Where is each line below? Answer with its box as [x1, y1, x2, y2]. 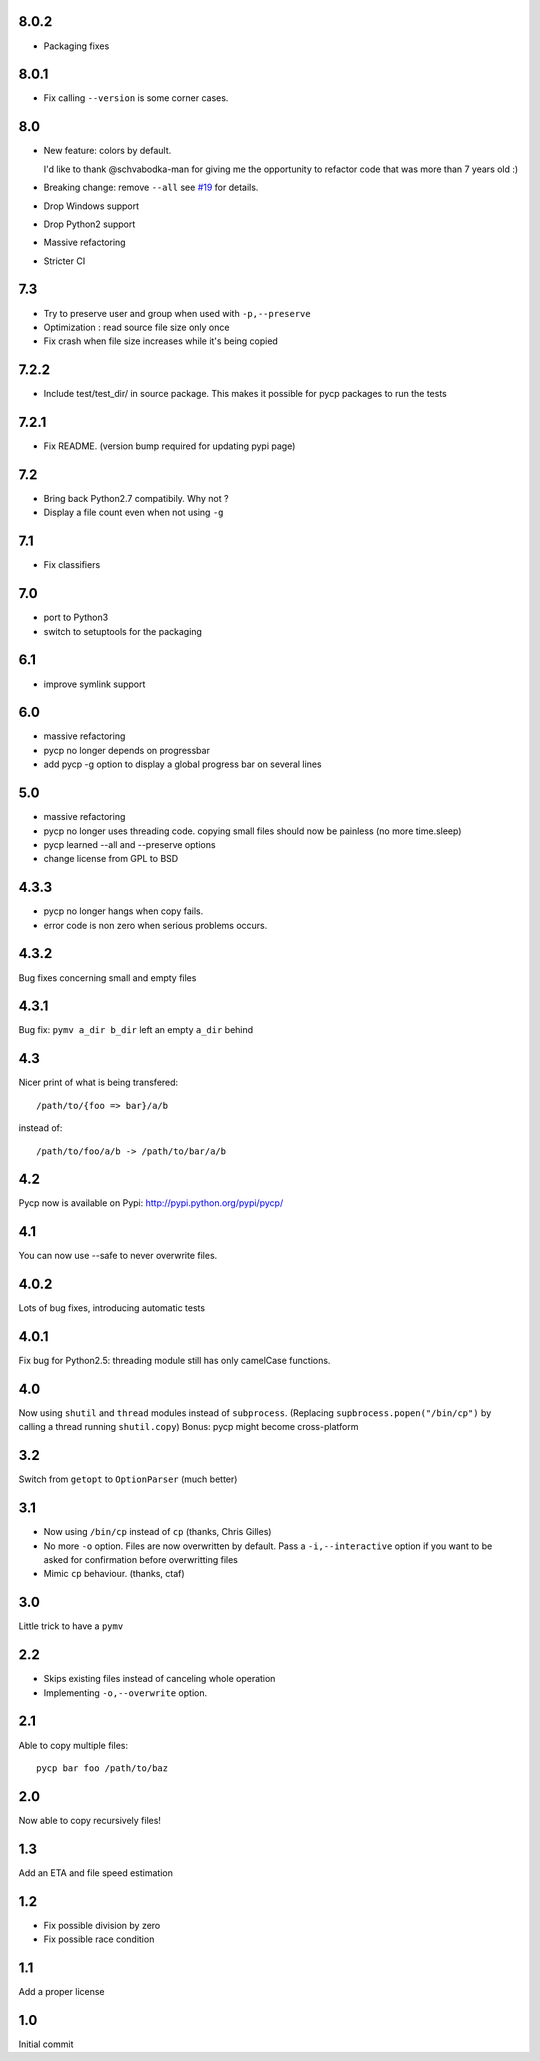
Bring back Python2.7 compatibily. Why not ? [43, 493, 229, 505]
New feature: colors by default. [43, 145, 172, 157]
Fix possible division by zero [43, 1919, 161, 1931]
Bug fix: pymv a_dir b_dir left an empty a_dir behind [18, 1024, 254, 1036]
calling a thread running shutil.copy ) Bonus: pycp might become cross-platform [18, 1421, 359, 1433]
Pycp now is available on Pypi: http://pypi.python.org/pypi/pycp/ [18, 1197, 284, 1209]
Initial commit [18, 2038, 74, 2050]
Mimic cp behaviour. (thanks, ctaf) [43, 1568, 185, 1580]
